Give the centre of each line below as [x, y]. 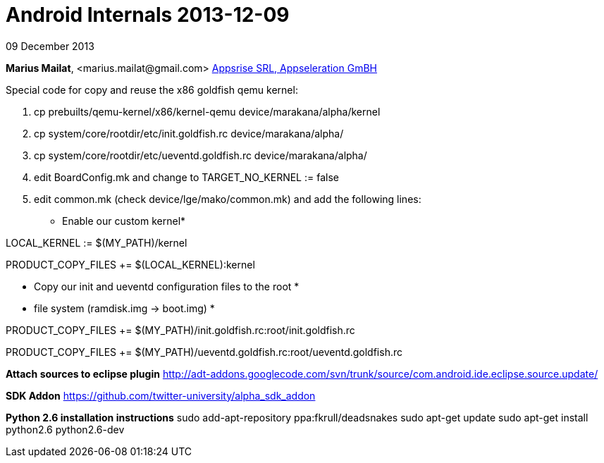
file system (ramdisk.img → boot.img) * [124, 308]
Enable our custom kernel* [124, 221]
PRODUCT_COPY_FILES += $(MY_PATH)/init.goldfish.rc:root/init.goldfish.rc [180, 330]
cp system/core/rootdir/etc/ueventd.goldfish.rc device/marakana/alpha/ [201, 155]
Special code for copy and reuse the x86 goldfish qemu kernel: [152, 89]
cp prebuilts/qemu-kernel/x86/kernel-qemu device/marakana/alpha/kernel [207, 111]
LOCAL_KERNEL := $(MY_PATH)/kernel [97, 242]
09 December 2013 [50, 46]
